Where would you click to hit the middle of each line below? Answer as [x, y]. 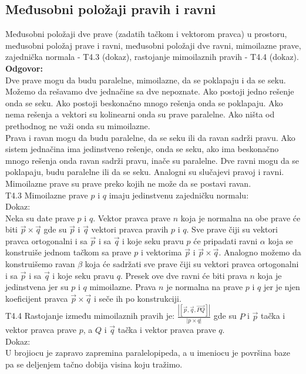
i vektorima [161, 252]
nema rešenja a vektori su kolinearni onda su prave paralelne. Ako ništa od [140, 114]
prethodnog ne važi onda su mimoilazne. [78, 125]
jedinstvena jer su [37, 287]
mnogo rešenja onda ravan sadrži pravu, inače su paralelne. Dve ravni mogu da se [152, 160]
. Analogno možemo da [260, 252]
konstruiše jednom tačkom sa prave [68, 252]
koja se [280, 240]
